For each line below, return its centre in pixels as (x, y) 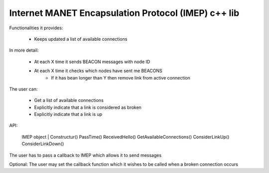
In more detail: (24, 50)
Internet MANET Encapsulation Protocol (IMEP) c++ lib (124, 13)
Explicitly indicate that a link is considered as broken (88, 107)
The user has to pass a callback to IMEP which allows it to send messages (85, 155)
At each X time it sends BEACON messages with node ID (92, 62)
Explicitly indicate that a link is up (68, 114)
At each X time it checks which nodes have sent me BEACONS (98, 71)
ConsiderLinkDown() (43, 144)
